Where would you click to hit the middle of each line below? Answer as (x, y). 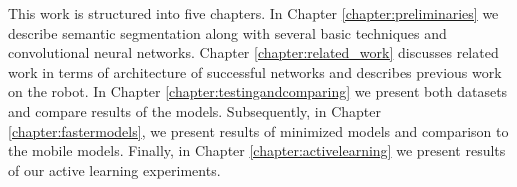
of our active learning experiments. (114, 169)
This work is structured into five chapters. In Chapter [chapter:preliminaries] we (253, 13)
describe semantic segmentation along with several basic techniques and (227, 32)
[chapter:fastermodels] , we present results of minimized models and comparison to (258, 130)
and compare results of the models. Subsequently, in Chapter (195, 110)
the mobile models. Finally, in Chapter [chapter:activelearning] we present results (257, 150)
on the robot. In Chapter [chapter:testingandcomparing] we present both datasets (258, 91)
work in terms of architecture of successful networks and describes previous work (255, 71)
